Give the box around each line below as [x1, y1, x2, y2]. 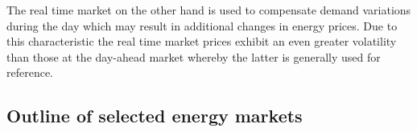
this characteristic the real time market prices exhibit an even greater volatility [6, 33, 397, 50]
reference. [6, 64, 54, 81]
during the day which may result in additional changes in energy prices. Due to [6, 17, 398, 34]
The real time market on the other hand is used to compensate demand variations [6, 2, 411, 18]
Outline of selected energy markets [6, 103, 303, 128]
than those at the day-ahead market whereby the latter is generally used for [6, 48, 381, 65]
